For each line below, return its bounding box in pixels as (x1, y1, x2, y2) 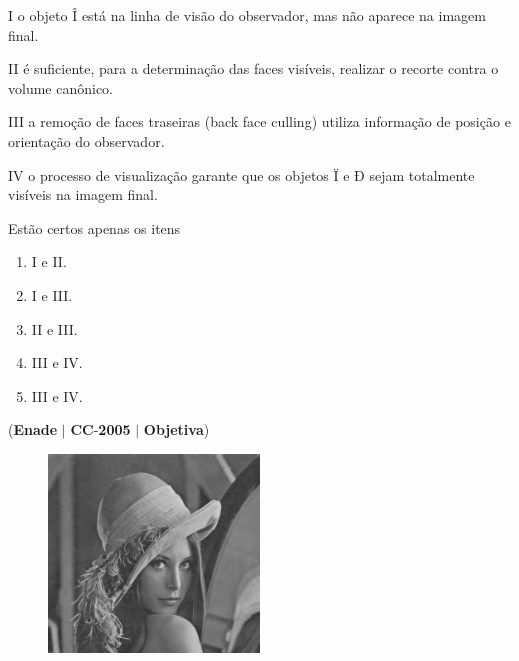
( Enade (8, 419, 58, 440)
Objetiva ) (143, 419, 210, 440)
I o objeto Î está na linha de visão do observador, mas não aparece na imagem (8, 5, 486, 25)
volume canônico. (8, 77, 113, 98)
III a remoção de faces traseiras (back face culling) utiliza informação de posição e (8, 111, 511, 132)
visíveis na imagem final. (8, 184, 158, 205)
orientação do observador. (8, 130, 165, 151)
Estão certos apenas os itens (8, 217, 181, 238)
